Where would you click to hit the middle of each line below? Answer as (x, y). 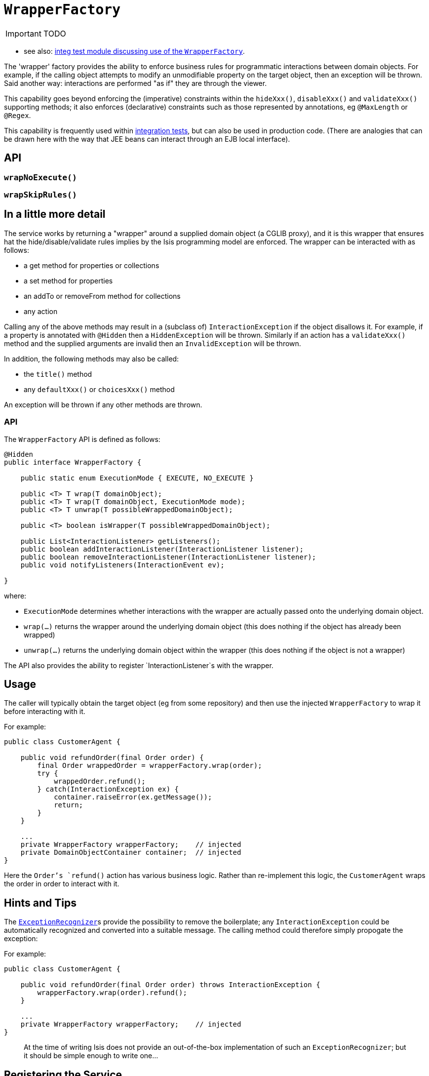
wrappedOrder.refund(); (100, 781)
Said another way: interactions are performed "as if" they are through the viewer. (136, 83)
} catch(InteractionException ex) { (108, 789)
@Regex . (18, 115)
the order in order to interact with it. (62, 884)
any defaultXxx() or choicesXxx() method (99, 389)
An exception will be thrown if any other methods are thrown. (103, 404)
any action (41, 311)
